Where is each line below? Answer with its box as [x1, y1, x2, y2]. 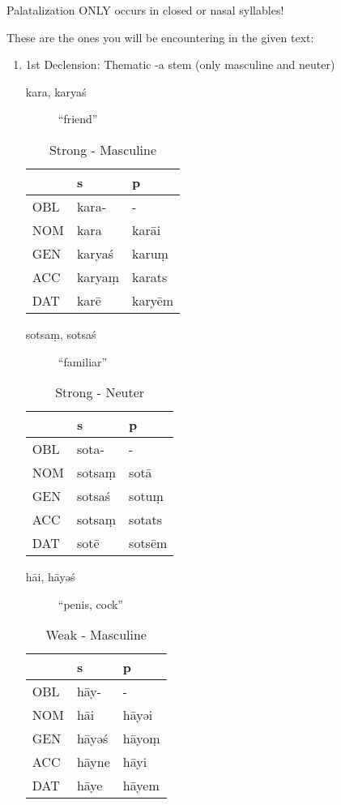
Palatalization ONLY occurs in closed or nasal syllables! [6, 2, 284, 18]
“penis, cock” [58, 595, 123, 612]
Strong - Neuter [55, 383, 145, 402]
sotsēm [129, 533, 168, 553]
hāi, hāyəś [25, 568, 75, 585]
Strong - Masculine [49, 139, 157, 159]
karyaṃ [76, 267, 119, 286]
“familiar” [58, 353, 108, 370]
